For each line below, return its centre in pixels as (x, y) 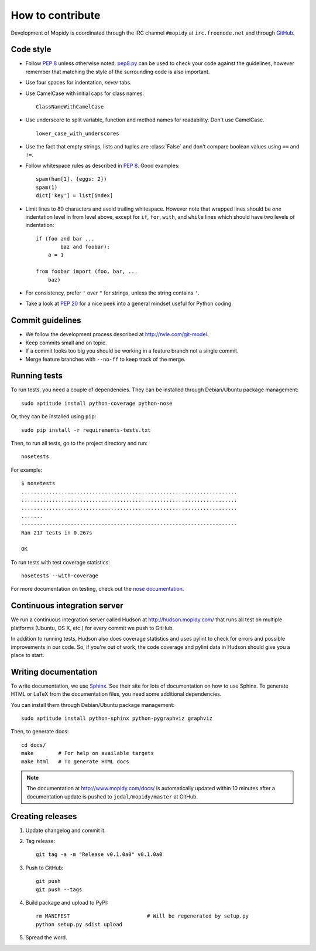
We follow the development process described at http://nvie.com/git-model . (117, 334)
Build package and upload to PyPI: (67, 902)
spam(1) (47, 187)
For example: (27, 470)
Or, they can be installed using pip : (54, 417)
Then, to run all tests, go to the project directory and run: (79, 443)
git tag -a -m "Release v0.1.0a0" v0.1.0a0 (99, 854)
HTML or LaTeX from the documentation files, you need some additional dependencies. (116, 694)
